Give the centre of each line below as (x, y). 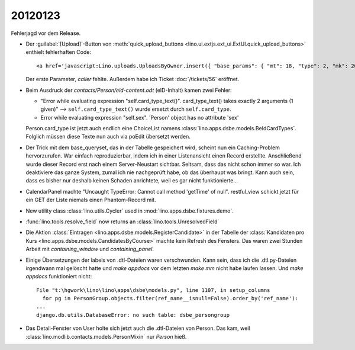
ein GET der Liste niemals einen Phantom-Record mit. (91, 200)
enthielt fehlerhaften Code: (59, 52)
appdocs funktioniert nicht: (59, 277)
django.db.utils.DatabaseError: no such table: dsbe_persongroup (133, 315)
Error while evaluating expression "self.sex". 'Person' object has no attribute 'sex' (140, 117)
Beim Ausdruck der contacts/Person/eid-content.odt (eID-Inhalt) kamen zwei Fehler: (129, 90)
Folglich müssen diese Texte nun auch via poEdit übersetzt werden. (108, 137)
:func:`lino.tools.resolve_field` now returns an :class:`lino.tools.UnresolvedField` (122, 221)
